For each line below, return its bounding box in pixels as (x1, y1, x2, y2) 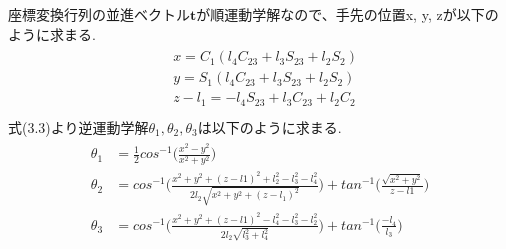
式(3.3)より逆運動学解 (8, 116, 149, 137)
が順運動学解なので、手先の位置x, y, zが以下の (196, 4, 499, 24)
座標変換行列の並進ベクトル (8, 4, 190, 24)
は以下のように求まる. (197, 116, 342, 137)
